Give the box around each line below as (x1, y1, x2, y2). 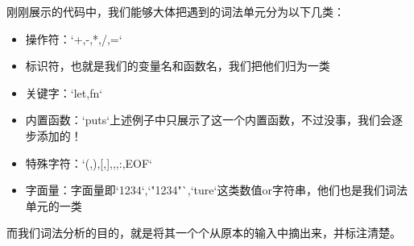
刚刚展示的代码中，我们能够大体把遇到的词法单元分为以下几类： (6, 3, 345, 19)
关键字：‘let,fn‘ (25, 84, 103, 101)
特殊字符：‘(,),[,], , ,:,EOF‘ (25, 154, 152, 171)
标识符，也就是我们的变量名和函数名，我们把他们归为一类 (25, 57, 330, 74)
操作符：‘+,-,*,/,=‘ (25, 30, 122, 47)
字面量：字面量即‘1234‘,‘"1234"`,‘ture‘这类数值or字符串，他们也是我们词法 (25, 181, 408, 198)
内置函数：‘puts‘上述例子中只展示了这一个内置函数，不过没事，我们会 (25, 111, 392, 128)
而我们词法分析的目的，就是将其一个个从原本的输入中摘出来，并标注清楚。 (6, 224, 401, 241)
